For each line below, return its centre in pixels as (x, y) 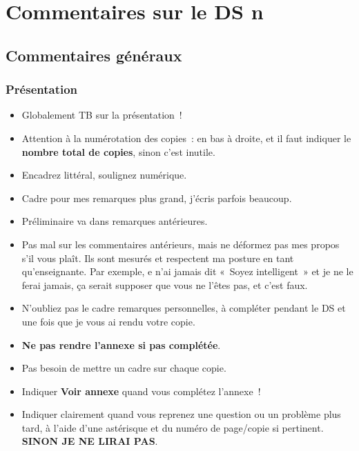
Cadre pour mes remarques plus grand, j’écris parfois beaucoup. (157, 198)
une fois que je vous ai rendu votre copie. (108, 321)
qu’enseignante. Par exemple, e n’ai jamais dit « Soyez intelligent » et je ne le (187, 271)
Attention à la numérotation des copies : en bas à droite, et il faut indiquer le (186, 138)
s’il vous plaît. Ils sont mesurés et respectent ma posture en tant (158, 258)
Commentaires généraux (94, 55)
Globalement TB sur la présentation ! (102, 115)
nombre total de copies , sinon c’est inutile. (118, 151)
